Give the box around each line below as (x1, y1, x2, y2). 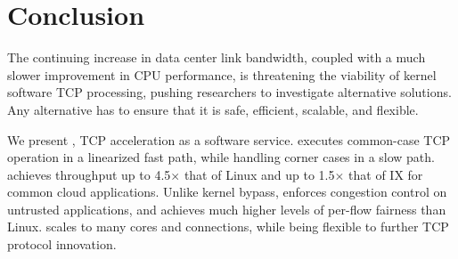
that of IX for (348, 165, 423, 183)
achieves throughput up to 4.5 (7, 165, 171, 183)
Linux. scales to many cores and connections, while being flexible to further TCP (7, 217, 449, 236)
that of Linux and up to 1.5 (184, 165, 335, 183)
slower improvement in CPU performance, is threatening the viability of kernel (7, 65, 437, 84)
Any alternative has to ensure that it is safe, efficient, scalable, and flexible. (7, 100, 419, 118)
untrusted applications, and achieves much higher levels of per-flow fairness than (7, 199, 446, 218)
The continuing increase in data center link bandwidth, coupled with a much (7, 48, 426, 67)
